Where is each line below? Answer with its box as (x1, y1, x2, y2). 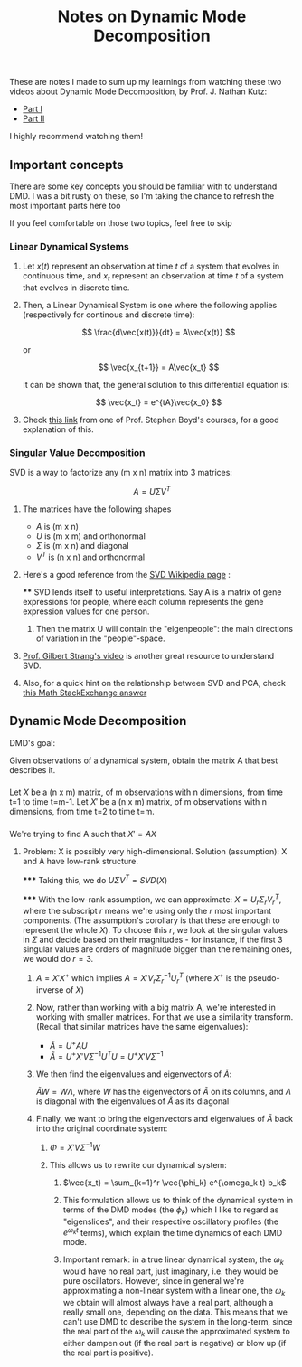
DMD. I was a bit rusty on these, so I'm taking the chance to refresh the (9, 191, 275, 201)
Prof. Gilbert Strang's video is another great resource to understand (22, 650, 275, 661)
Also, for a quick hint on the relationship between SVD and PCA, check (22, 677, 287, 688)
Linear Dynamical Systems (9, 240, 129, 252)
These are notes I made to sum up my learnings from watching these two (9, 77, 282, 88)
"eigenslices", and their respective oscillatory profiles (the (62, 1216, 278, 1227)
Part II (22, 113, 45, 124)
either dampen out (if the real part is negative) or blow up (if (62, 1337, 287, 1348)
